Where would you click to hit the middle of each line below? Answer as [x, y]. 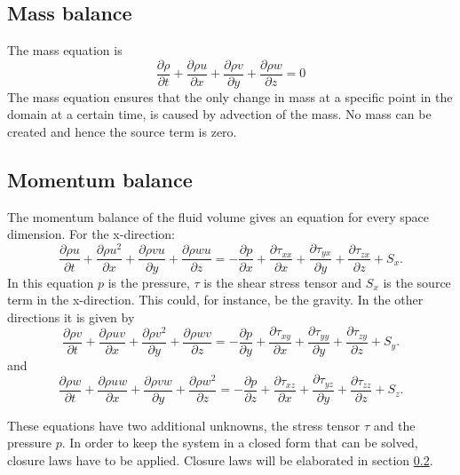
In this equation [51, 282]
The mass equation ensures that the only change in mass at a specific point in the [230, 96]
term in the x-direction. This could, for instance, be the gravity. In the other [215, 300]
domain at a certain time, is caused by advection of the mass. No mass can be [219, 114]
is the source [417, 282]
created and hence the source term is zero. [122, 132]
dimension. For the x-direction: [91, 234]
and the [394, 425]
